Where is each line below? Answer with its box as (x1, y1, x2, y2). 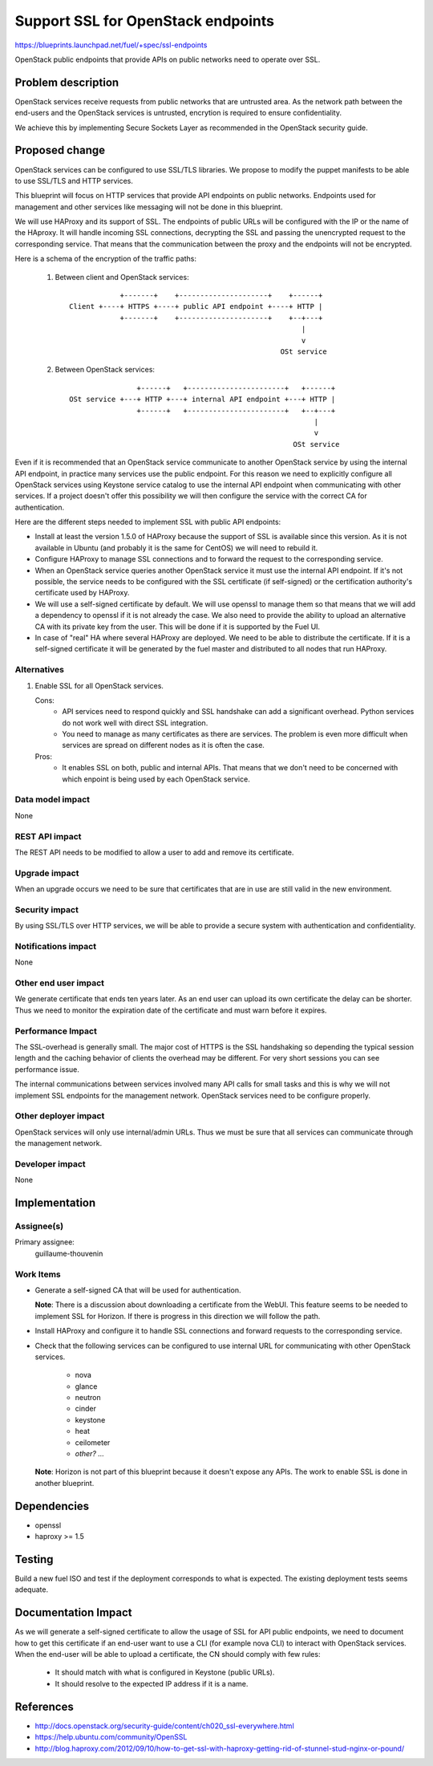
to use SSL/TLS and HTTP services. (14, 176, 134, 185)
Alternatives (14, 664, 64, 676)
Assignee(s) (14, 1220, 64, 1232)
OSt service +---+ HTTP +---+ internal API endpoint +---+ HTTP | (69, 395, 336, 404)
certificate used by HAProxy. (34, 588, 130, 598)
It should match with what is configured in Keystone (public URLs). (55, 1667, 275, 1677)
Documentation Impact (14, 1606, 132, 1620)
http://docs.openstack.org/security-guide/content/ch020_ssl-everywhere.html (34, 1721, 294, 1731)
